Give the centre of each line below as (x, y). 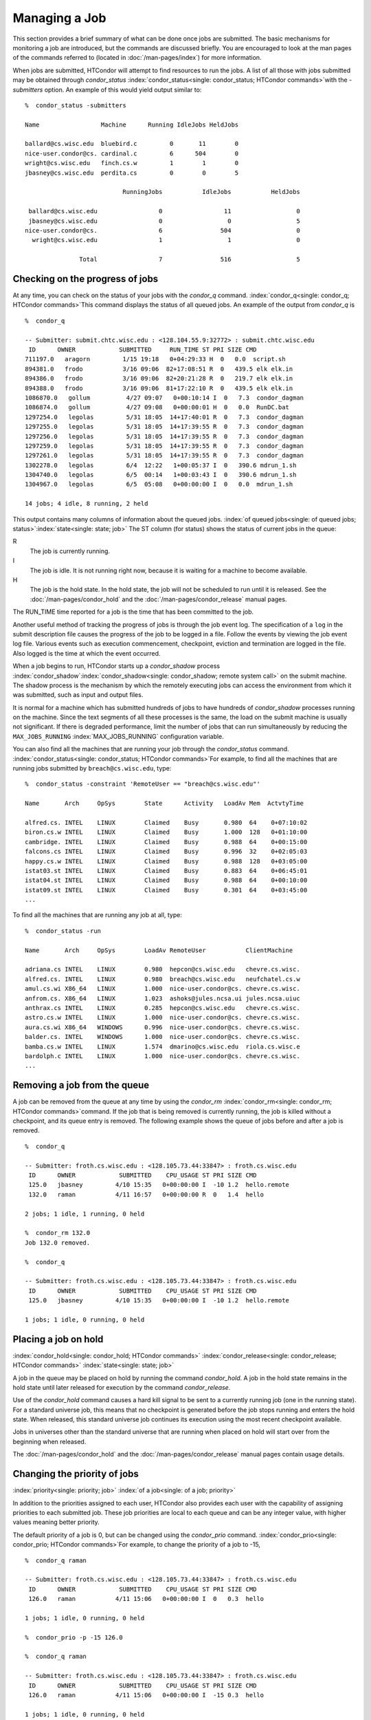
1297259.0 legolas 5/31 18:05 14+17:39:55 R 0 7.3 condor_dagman (165, 446)
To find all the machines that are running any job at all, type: (97, 915)
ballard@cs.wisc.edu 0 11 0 (164, 211)
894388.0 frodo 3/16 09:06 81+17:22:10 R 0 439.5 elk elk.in (159, 388)
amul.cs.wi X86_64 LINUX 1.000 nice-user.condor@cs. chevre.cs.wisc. (162, 989)
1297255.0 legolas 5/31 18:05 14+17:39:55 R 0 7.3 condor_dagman (165, 427)
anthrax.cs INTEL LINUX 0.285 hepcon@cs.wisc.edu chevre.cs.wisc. (162, 1008)
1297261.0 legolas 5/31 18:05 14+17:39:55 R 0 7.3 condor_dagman (165, 455)
